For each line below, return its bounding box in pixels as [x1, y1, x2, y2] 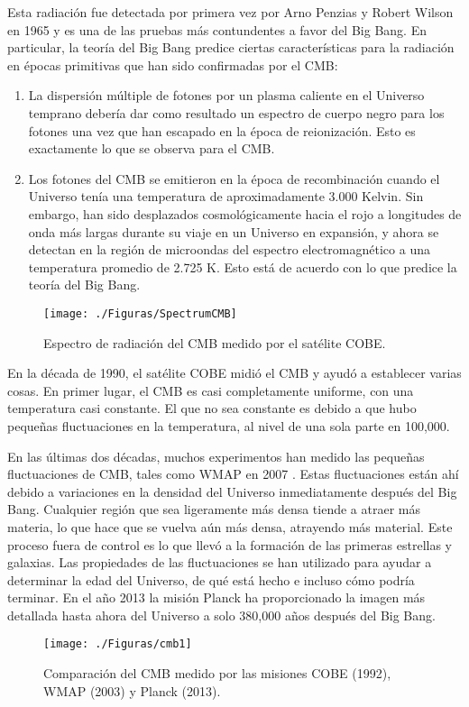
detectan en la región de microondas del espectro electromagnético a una [28, 240, 430, 259]
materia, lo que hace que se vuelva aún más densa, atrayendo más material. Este [7, 517, 453, 536]
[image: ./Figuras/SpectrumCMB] [43, 307, 237, 320]
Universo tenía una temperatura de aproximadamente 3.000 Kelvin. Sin [28, 187, 424, 206]
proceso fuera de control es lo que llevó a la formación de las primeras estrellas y [7, 535, 453, 554]
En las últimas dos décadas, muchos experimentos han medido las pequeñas [7, 446, 425, 465]
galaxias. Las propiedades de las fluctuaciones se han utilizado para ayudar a [7, 553, 432, 572]
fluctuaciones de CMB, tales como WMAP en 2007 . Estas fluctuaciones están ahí [7, 464, 459, 483]
